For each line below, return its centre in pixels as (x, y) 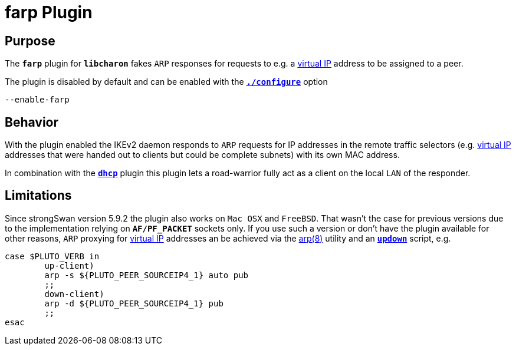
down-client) (74, 294)
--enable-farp (37, 100)
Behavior (32, 122)
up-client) (69, 265)
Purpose (30, 41)
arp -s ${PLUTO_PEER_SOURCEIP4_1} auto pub (147, 275)
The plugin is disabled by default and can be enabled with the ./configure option (166, 82)
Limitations (38, 196)
